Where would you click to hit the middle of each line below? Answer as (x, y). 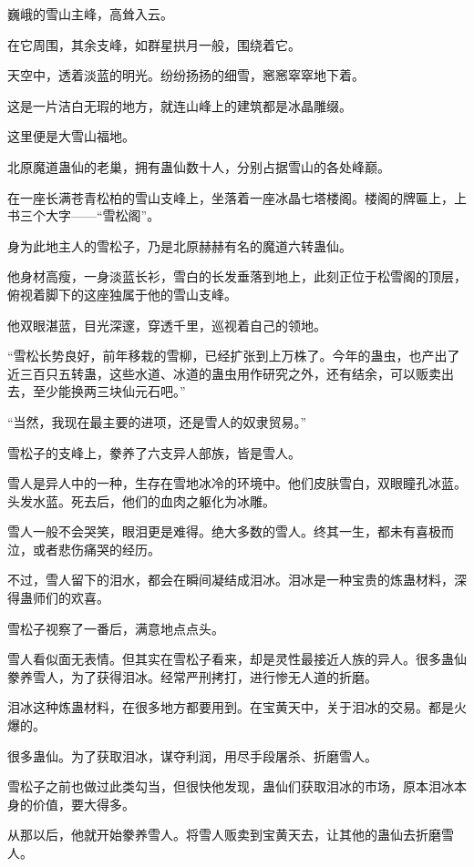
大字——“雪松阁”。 (103, 215)
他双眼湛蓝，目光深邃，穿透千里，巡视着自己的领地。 (167, 325)
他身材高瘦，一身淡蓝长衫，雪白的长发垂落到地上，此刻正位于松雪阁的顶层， (237, 276)
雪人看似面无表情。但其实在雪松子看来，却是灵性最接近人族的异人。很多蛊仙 (237, 659)
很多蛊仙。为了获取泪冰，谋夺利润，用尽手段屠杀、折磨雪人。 (192, 755)
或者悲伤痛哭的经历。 (96, 549)
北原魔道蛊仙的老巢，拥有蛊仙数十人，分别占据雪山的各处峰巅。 (199, 166)
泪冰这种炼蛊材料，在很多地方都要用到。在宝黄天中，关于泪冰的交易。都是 (231, 707)
